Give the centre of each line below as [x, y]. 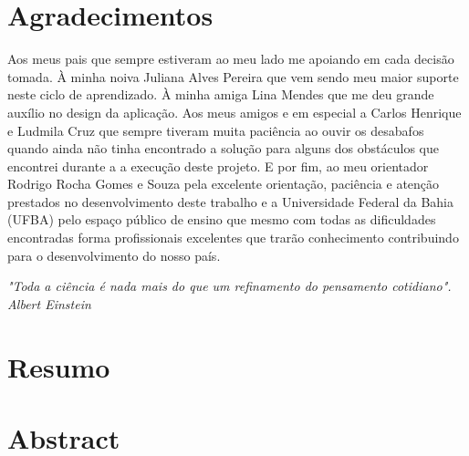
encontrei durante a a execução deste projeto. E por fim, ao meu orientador [218, 166]
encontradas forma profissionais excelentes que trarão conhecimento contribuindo [233, 238]
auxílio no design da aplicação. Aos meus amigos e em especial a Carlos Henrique [234, 112]
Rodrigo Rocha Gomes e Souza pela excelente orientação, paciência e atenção [224, 184]
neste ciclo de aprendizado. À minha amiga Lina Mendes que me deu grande [221, 94]
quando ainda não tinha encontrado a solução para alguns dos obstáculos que [224, 148]
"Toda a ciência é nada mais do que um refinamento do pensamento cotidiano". [229, 286]
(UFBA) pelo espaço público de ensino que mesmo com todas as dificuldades [222, 219]
